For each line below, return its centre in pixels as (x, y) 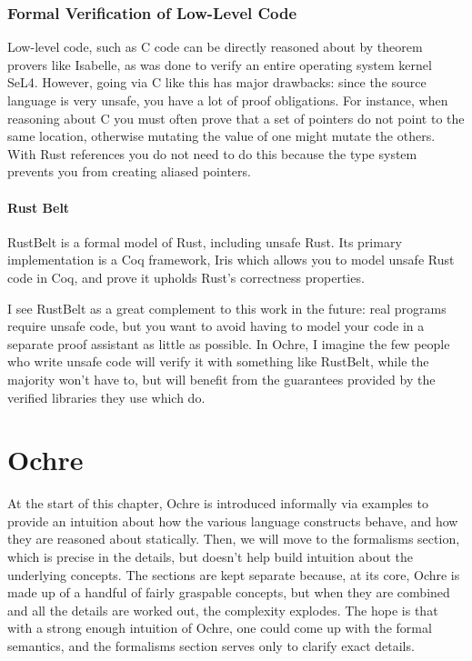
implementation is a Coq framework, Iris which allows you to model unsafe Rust (231, 260)
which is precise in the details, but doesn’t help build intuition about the (211, 557)
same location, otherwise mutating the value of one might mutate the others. (221, 136)
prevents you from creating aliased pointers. (129, 171)
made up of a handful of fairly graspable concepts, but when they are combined (229, 592)
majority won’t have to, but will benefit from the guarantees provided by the (221, 379)
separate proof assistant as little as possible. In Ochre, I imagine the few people (229, 343)
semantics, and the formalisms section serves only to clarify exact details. (211, 645)
